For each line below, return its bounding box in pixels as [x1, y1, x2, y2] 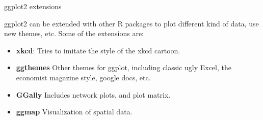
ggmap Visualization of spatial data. [16, 106, 133, 117]
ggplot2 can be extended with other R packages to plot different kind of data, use [4, 18, 259, 28]
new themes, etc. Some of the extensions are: [4, 28, 144, 39]
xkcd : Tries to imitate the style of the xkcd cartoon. [16, 45, 180, 55]
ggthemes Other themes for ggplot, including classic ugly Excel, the [16, 62, 231, 73]
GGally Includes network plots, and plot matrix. [16, 89, 171, 100]
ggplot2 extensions [4, 1, 62, 11]
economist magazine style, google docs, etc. [16, 72, 151, 82]
